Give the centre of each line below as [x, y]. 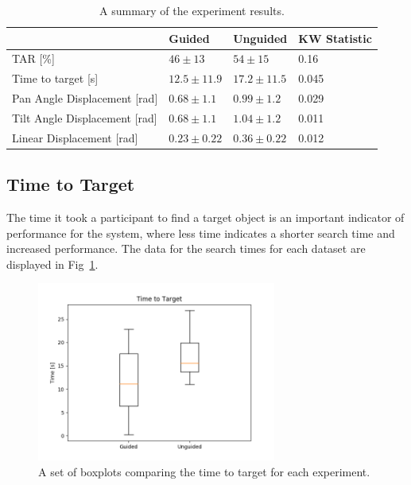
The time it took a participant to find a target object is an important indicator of [205, 217]
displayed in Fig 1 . [52, 264]
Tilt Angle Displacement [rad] [85, 117]
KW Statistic [335, 38]
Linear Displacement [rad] [75, 137]
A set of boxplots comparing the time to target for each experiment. [204, 471]
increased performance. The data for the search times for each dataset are [186, 248]
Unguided [260, 38]
